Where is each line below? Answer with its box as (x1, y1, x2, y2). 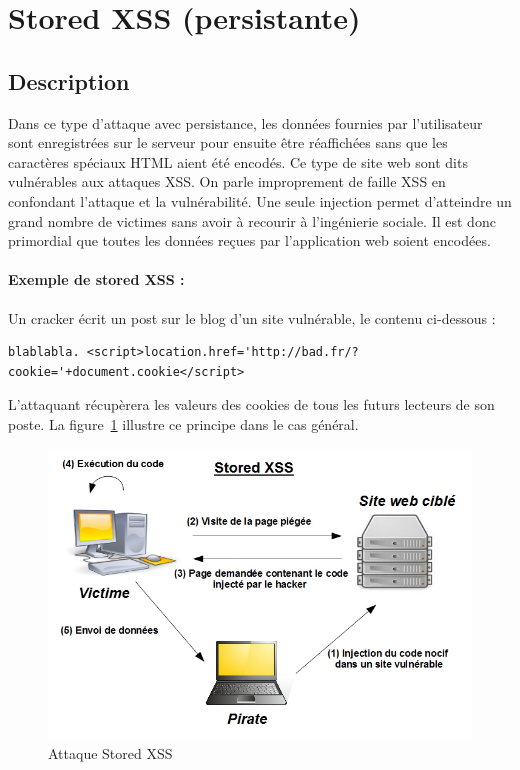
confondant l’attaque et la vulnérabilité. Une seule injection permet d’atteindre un (8, 190, 512, 211)
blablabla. (8, 345, 80, 360)
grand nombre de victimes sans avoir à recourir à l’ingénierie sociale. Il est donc (8, 210, 496, 231)
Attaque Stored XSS (48, 742, 173, 763)
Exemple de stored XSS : (8, 269, 185, 290)
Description (8, 65, 130, 96)
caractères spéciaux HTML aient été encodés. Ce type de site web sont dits (8, 151, 468, 172)
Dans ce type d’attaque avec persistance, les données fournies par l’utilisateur (8, 112, 483, 133)
